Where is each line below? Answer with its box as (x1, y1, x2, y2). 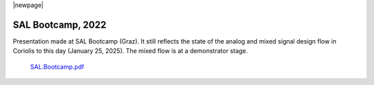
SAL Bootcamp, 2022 (12, 19, 107, 30)
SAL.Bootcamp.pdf (30, 62, 84, 70)
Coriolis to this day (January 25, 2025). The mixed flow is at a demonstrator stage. (12, 47, 249, 55)
